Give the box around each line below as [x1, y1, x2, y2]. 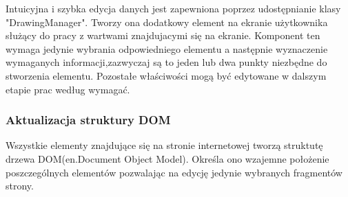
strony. [6, 178, 34, 193]
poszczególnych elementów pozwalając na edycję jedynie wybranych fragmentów [6, 165, 342, 179]
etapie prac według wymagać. [6, 82, 130, 96]
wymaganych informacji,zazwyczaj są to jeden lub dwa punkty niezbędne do [6, 55, 327, 69]
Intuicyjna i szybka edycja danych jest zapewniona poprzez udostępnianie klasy [6, 1, 341, 15]
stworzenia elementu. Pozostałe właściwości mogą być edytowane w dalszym [6, 68, 327, 82]
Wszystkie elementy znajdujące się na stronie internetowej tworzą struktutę [6, 138, 323, 152]
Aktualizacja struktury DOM [6, 111, 171, 128]
